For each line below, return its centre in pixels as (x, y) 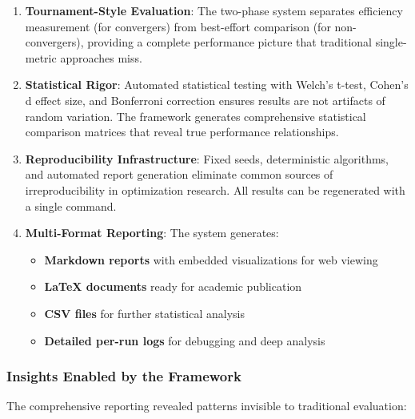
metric (41, 57)
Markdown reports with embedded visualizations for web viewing (211, 259)
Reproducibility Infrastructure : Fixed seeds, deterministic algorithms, (207, 158)
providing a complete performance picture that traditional (230, 42)
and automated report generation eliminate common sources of (179, 174)
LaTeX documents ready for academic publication (173, 286)
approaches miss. (101, 57)
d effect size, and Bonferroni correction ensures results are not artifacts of (205, 100)
